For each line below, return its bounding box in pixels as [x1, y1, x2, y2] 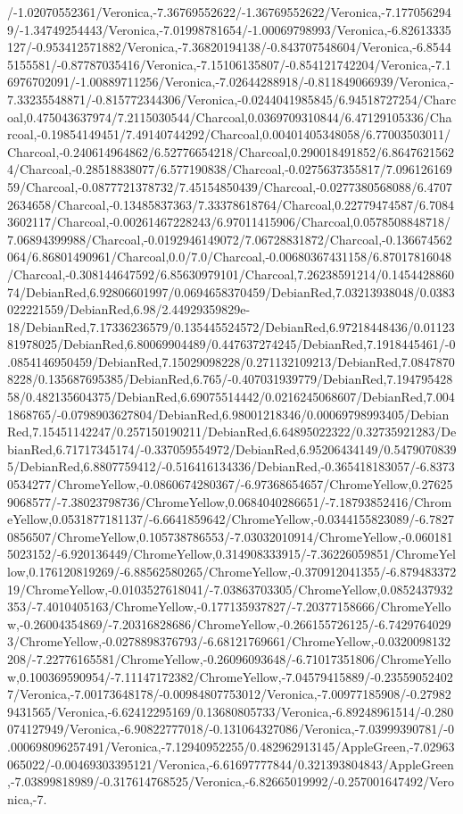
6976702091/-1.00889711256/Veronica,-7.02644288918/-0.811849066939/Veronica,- [7, 72, 454, 91]
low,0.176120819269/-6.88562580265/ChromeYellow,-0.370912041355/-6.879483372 [7, 562, 457, 580]
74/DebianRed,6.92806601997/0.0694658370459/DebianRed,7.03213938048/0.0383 [7, 282, 455, 301]
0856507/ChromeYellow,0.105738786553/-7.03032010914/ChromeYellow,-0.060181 [7, 527, 453, 545]
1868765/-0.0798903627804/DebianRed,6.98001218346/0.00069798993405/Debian [7, 404, 450, 423]
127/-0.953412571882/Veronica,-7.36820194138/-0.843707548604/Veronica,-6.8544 [7, 37, 451, 56]
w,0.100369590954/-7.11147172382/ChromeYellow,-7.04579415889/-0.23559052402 [7, 667, 453, 685]
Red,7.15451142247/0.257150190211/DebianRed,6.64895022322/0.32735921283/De [7, 422, 457, 441]
